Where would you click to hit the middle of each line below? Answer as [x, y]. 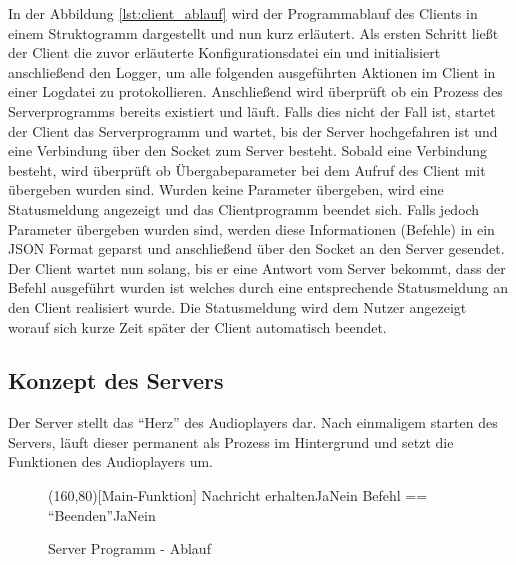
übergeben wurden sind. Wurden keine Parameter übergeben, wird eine [226, 189]
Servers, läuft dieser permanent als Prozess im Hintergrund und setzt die [231, 441]
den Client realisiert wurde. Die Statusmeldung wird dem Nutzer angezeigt [237, 306]
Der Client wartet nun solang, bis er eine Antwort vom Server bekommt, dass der [257, 267]
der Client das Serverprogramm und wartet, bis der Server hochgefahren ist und [253, 130]
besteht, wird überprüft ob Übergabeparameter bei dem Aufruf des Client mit [247, 169]
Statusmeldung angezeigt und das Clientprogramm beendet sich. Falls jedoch [244, 208]
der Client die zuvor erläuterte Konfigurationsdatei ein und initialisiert [224, 52]
